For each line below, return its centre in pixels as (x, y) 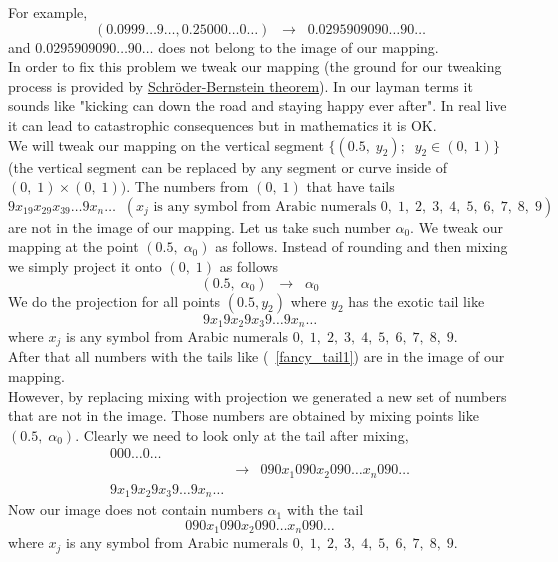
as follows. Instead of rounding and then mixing (361, 246)
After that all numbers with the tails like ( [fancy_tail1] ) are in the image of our (256, 356)
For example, (48, 12)
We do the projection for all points (114, 300)
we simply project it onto (85, 265)
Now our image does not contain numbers (135, 509)
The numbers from (191, 186)
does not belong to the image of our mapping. (298, 46)
